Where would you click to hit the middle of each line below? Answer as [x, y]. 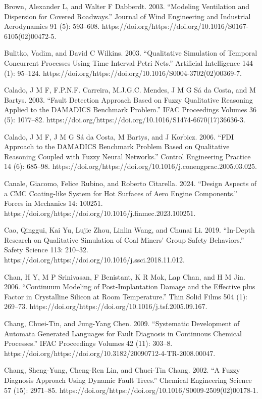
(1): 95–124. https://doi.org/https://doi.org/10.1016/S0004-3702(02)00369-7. [123, 73]
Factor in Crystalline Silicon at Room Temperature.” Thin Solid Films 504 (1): [126, 296]
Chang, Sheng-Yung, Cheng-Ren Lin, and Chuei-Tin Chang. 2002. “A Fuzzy [122, 370]
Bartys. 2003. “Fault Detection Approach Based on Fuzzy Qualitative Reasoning [128, 99]
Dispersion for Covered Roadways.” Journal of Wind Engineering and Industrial [127, 16]
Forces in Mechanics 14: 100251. [54, 203]
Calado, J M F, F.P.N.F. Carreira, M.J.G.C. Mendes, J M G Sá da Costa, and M [130, 90]
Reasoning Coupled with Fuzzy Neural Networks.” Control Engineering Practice [127, 156]
